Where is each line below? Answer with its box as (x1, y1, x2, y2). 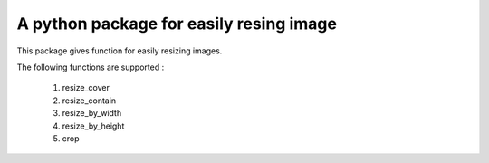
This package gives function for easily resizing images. (16, 45, 223, 56)
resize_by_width (62, 108, 122, 119)
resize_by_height (62, 120, 125, 131)
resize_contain (62, 95, 117, 106)
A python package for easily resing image (16, 14, 337, 34)
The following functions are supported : (16, 62, 165, 72)
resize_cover (62, 82, 110, 93)
